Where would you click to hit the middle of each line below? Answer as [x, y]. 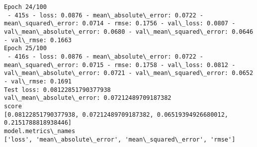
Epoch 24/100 [25, 7]
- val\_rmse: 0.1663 [38, 40]
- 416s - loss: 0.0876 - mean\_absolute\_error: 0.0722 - [105, 56]
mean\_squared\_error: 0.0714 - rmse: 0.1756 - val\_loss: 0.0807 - [120, 24]
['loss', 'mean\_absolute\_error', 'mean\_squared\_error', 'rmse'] [120, 139]
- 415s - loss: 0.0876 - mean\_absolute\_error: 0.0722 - [105, 15]
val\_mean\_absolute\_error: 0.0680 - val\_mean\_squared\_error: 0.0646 [129, 32]
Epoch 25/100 [25, 48]
